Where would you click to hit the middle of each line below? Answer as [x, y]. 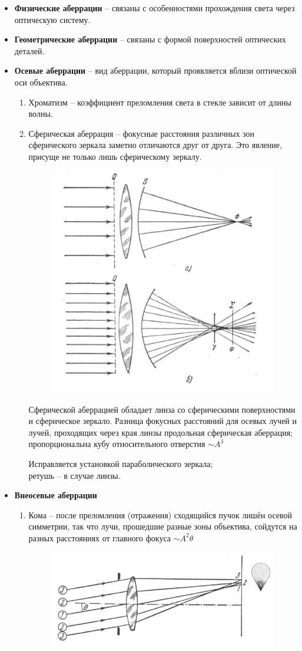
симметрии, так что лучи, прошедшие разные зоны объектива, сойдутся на [163, 526]
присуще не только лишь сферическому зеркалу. [115, 156]
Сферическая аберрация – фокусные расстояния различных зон [142, 133]
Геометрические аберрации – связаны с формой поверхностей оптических [150, 39]
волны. [41, 114]
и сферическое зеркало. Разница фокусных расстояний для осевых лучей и [163, 421]
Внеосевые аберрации [56, 495]
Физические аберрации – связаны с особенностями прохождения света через [155, 8]
